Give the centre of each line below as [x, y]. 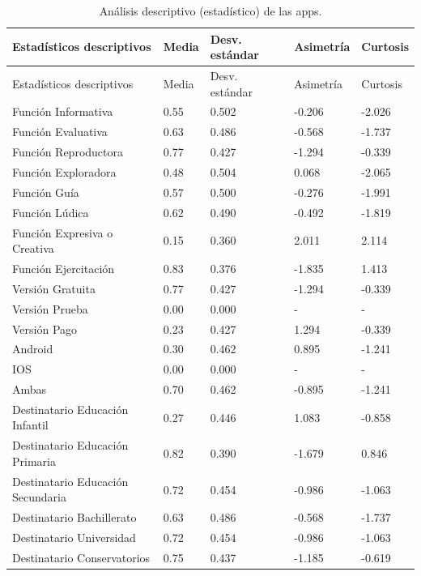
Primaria [34, 461]
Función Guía [46, 192]
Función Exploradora [64, 172]
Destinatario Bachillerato [74, 517]
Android [33, 349]
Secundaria [39, 497]
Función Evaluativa [60, 132]
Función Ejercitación [64, 268]
